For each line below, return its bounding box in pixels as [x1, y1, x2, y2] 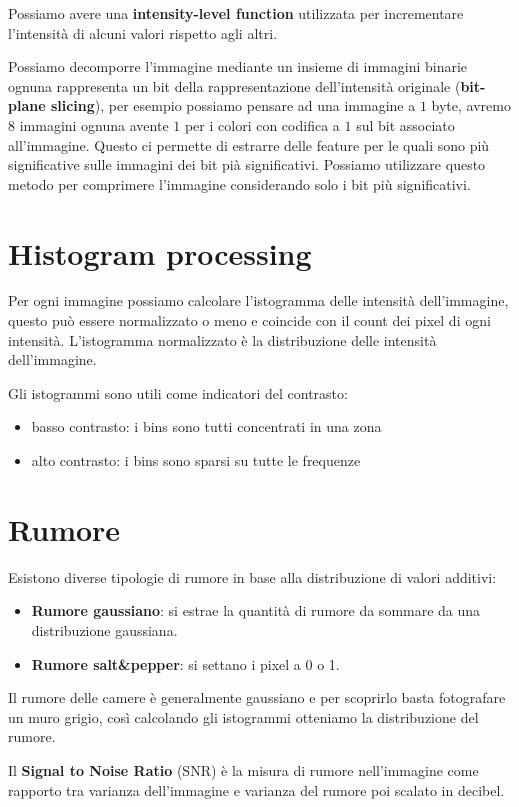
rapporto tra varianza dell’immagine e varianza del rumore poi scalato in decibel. [8, 779, 505, 800]
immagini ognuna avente [19, 114, 169, 135]
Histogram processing [8, 232, 312, 273]
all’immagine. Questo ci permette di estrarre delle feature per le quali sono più [8, 134, 490, 155]
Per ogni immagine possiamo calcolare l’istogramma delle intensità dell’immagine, [8, 290, 509, 311]
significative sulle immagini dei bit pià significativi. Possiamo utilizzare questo [8, 154, 486, 175]
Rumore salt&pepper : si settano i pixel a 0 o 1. [31, 653, 340, 674]
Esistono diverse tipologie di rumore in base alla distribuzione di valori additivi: [8, 566, 497, 587]
